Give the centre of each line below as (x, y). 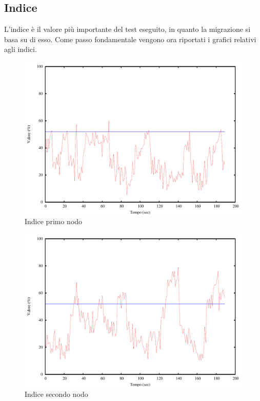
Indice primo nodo (54, 221)
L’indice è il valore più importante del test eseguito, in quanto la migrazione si (127, 29)
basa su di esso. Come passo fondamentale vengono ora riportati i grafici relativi (130, 39)
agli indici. (21, 49)
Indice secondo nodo (56, 394)
